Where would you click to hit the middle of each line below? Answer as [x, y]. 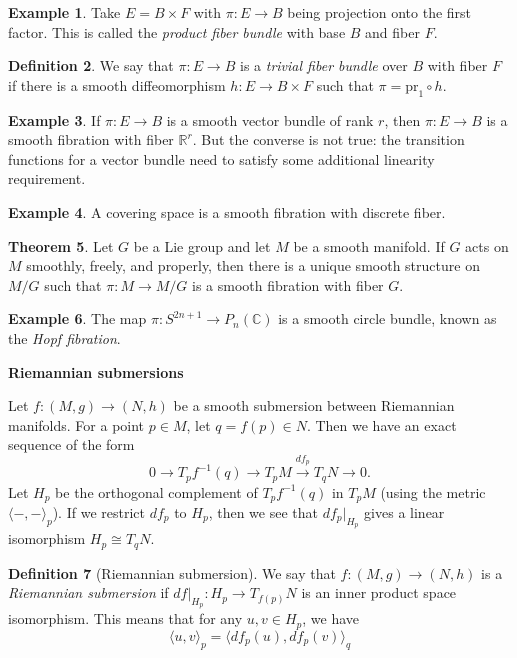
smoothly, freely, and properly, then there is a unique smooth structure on [253, 265]
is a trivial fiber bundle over [324, 65]
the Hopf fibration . [64, 337]
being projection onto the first [379, 12]
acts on [487, 245]
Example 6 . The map [77, 318]
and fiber [392, 31]
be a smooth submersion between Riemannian [314, 405]
